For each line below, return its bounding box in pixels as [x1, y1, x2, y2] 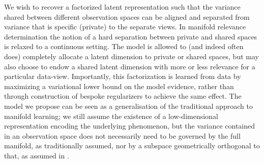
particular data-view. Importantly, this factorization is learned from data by [4, 71, 241, 81]
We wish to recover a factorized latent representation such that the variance [4, 2, 241, 12]
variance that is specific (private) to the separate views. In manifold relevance [4, 21, 246, 32]
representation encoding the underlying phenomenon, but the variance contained [4, 120, 255, 131]
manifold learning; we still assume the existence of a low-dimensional [4, 110, 218, 121]
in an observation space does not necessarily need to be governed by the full [4, 130, 241, 141]
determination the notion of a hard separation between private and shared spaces [4, 31, 257, 42]
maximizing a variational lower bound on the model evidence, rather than [4, 80, 234, 91]
